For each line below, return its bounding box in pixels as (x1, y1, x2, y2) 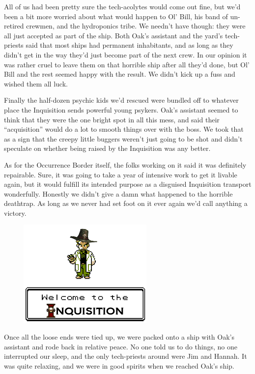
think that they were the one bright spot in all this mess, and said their (4, 114, 220, 124)
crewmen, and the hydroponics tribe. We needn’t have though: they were (26, 21, 246, 31)
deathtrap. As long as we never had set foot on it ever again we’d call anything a (4, 198, 248, 208)
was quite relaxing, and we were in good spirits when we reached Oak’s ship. (4, 360, 234, 371)
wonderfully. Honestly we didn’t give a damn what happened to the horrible (4, 188, 233, 199)
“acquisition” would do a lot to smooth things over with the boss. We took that (4, 124, 244, 134)
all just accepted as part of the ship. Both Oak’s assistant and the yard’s (4, 30, 223, 40)
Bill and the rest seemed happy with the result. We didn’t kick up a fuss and (4, 69, 235, 79)
